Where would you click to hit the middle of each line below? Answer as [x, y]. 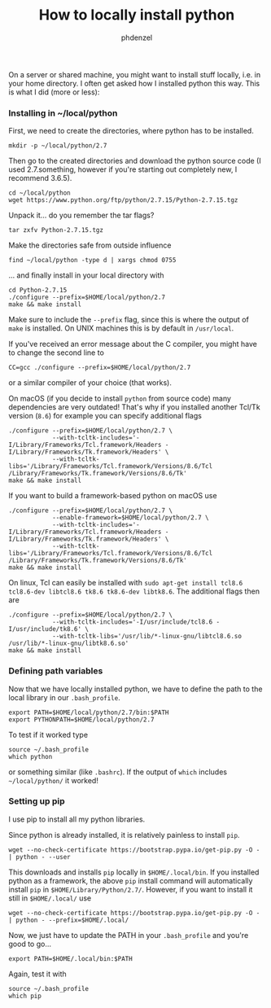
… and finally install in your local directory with [86, 275]
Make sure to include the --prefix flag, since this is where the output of [129, 320]
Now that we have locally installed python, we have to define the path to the [135, 689]
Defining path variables [56, 671]
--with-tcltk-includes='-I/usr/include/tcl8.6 [132, 622]
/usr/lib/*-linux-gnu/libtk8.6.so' [69, 644]
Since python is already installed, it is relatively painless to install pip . [124, 835]
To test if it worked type [48, 734]
